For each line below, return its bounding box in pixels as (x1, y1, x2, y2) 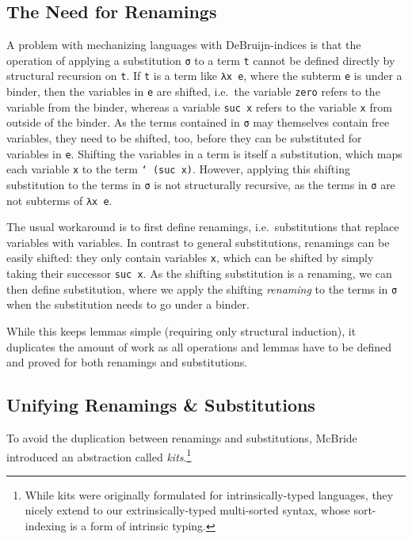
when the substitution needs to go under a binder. (6, 296, 250, 313)
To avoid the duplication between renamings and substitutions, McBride (6, 430, 357, 446)
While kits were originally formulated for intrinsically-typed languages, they (25, 486, 394, 503)
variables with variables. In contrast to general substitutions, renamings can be (6, 233, 390, 250)
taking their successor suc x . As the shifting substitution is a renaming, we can (6, 265, 392, 282)
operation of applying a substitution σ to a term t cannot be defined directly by (6, 51, 395, 68)
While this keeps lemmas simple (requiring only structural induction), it (6, 323, 357, 340)
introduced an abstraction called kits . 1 (6, 446, 192, 465)
